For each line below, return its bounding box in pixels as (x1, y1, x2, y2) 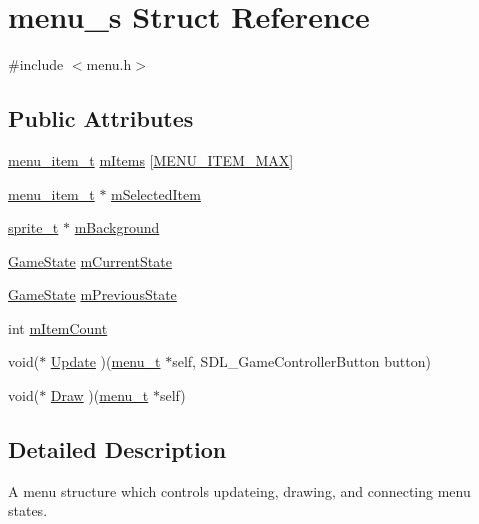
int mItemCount (8, 317, 108, 338)
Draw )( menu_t (50, 385, 149, 406)
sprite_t (8, 217, 59, 238)
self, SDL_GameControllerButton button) (172, 351, 431, 372)
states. (8, 500, 48, 521)
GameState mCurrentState (8, 250, 172, 271)
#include (8, 54, 64, 75)
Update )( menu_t (50, 351, 161, 372)
